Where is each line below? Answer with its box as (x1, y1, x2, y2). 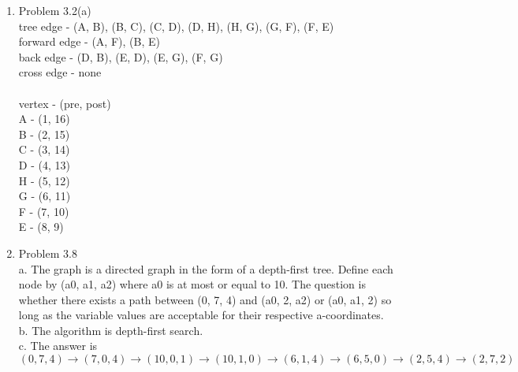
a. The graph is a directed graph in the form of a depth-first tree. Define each (18, 260, 393, 277)
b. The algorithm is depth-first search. (18, 322, 203, 338)
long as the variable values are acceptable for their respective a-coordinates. (18, 307, 384, 323)
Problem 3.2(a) (18, 2, 91, 18)
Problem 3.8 (18, 244, 77, 261)
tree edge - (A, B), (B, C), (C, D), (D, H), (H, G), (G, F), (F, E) (18, 17, 334, 34)
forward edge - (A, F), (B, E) (18, 33, 160, 50)
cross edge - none (18, 64, 102, 80)
